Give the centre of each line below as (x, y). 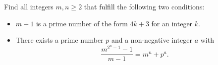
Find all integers (29, 6)
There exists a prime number (59, 40)
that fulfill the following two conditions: (144, 6)
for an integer (172, 23)
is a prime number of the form (82, 23)
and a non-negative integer (152, 40)
